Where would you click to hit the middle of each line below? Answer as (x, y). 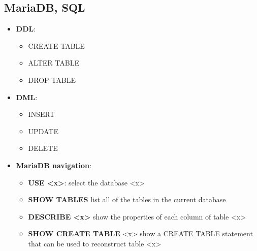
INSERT (41, 114)
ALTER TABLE (54, 63)
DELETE (43, 148)
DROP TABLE (52, 80)
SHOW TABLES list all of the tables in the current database (127, 199)
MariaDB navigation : (54, 165)
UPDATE (43, 131)
